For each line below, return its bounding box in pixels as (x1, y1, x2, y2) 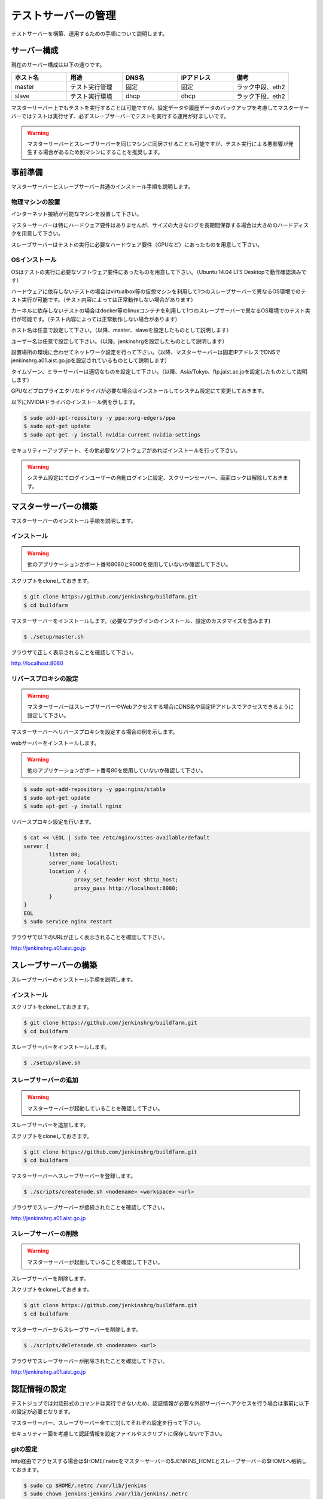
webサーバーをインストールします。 (11, 739, 100, 747)
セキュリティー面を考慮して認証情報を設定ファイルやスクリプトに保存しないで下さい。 (11, 1430, 226, 1437)
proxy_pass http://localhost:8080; (74, 884, 179, 892)
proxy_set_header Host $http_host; (74, 876, 179, 883)
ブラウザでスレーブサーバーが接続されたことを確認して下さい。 (11, 1203, 168, 1211)
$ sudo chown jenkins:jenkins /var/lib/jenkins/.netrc (23, 1491, 188, 1497)
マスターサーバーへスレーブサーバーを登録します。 (11, 1172, 136, 1179)
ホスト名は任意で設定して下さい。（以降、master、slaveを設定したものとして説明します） (11, 327, 232, 334)
